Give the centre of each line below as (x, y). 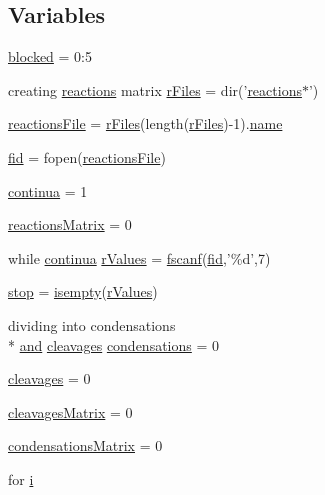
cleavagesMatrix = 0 (70, 411)
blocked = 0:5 (50, 56)
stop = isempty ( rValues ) (83, 291)
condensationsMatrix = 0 (85, 445)
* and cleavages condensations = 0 (114, 344)
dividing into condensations (92, 324)
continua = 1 (48, 190)
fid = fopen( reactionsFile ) (87, 156)
